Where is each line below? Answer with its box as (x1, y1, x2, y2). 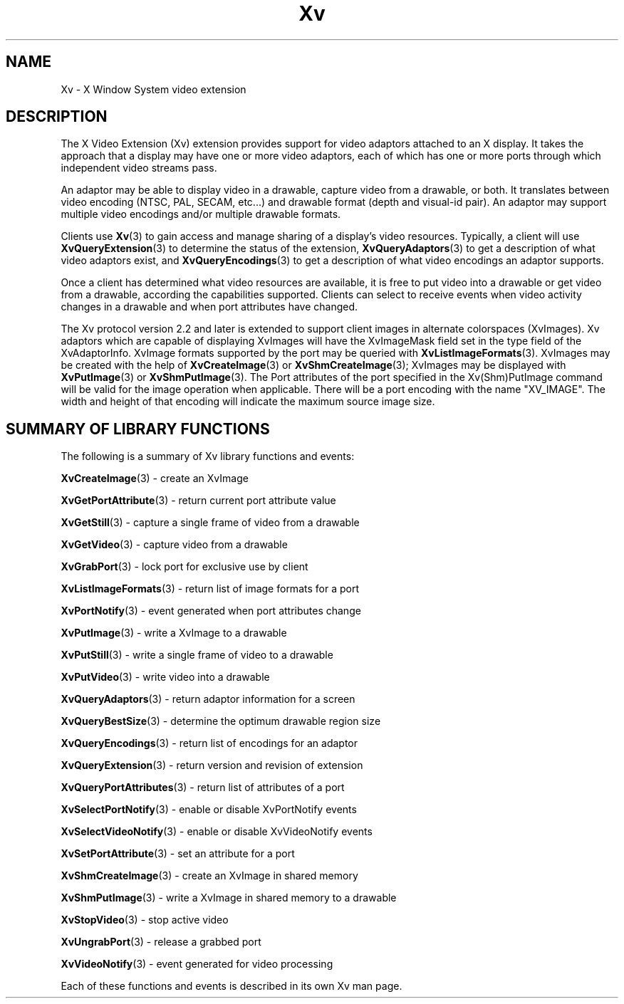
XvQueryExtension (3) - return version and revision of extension (61, 759, 363, 772)
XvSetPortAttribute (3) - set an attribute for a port (61, 847, 295, 860)
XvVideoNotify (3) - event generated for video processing (61, 958, 333, 971)
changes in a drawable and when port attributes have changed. (61, 300, 358, 313)
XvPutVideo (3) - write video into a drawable (61, 671, 270, 684)
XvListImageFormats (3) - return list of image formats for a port (61, 582, 359, 595)
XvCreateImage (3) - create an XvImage (61, 472, 249, 485)
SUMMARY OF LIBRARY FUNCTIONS (6, 419, 270, 438)
